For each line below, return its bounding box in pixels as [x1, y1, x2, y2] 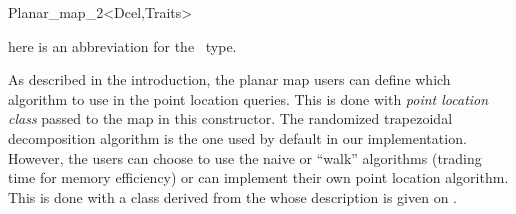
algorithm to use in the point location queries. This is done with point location [8, 88, 489, 109]
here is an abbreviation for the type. [8, 35, 237, 56]
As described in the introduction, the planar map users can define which [8, 69, 451, 90]
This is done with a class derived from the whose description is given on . [8, 186, 458, 207]
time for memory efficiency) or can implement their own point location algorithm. [8, 167, 509, 188]
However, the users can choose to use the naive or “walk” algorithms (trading [8, 147, 482, 168]
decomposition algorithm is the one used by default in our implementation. [8, 127, 467, 148]
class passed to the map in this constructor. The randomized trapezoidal [8, 108, 453, 129]
